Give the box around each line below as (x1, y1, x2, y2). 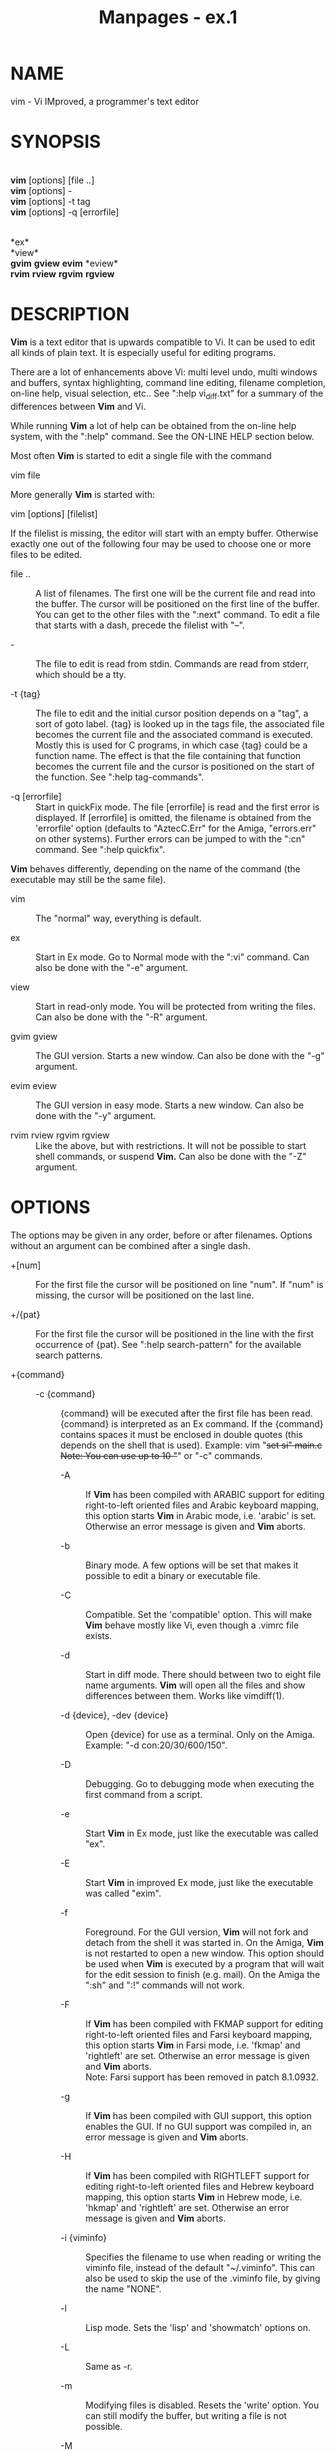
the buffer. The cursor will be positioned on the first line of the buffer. (35, 597, 320, 610)
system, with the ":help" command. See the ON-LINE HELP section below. (10, 430, 315, 442)
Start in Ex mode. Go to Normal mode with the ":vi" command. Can (35, 951, 310, 963)
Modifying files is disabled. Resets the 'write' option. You (85, 2399, 320, 2411)
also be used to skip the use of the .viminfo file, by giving (85, 2272, 321, 2284)
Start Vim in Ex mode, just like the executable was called (85, 1827, 319, 1839)
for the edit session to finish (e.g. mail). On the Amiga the (85, 1968, 321, 1980)
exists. (85, 1629, 113, 1641)
